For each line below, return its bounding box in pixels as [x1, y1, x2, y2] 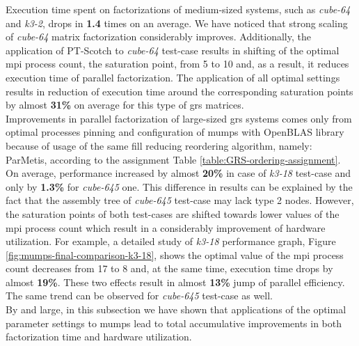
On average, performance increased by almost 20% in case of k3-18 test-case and [6, 166, 351, 180]
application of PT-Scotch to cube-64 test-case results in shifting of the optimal [6, 42, 340, 57]
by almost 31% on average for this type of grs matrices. [6, 97, 244, 112]
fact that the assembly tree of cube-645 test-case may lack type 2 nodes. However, [6, 193, 354, 207]
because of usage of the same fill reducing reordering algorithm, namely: [6, 138, 312, 152]
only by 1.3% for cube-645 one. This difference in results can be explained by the [6, 179, 353, 194]
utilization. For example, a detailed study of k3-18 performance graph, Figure [6, 234, 336, 249]
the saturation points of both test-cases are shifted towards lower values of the [6, 206, 340, 221]
